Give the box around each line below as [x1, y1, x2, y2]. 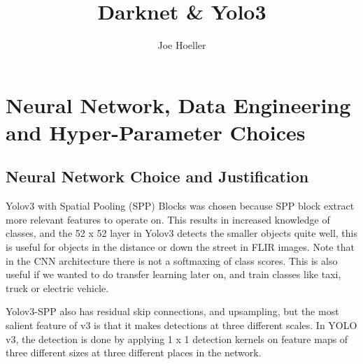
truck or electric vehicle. [6, 280, 109, 295]
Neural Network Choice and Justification [6, 166, 309, 187]
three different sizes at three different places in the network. [6, 345, 262, 360]
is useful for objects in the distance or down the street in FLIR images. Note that [6, 240, 355, 254]
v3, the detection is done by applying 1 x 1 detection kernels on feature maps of [6, 331, 348, 346]
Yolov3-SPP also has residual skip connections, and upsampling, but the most [6, 304, 339, 319]
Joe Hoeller [157, 38, 206, 52]
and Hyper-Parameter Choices [6, 117, 306, 146]
